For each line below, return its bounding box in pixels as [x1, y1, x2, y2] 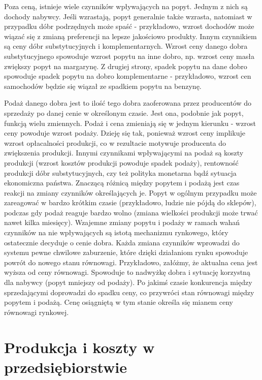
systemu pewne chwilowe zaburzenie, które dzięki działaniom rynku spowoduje [4, 247, 248, 258]
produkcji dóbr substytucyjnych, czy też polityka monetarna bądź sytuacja [4, 167, 237, 178]
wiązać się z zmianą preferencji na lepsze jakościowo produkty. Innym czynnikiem [4, 30, 257, 41]
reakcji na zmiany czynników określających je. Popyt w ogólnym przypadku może [4, 187, 257, 198]
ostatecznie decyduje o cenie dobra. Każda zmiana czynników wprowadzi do [4, 237, 240, 247]
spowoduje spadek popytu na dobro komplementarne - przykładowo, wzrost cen [4, 71, 251, 81]
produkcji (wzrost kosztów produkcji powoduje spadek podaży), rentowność [4, 157, 239, 168]
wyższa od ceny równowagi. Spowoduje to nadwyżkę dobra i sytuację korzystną [4, 267, 250, 277]
